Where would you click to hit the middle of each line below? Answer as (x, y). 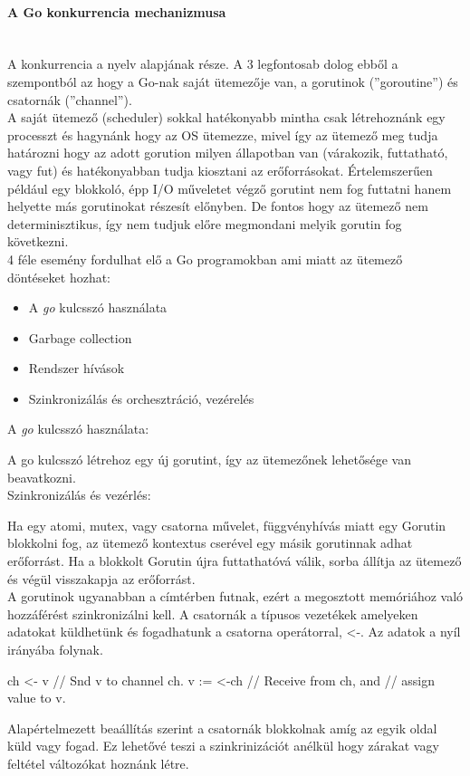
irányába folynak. (55, 650)
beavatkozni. (42, 477)
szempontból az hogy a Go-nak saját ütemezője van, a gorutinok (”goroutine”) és (233, 81)
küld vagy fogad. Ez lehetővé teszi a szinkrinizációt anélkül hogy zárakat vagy (223, 746)
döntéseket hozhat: (59, 277)
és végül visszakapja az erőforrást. (101, 578)
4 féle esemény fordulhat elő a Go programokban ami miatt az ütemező (205, 259)
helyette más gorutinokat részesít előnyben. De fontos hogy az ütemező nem (218, 206)
